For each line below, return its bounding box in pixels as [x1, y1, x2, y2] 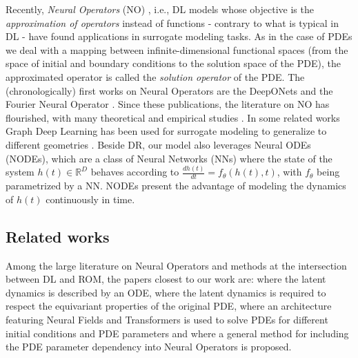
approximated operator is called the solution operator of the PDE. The [6, 69, 305, 84]
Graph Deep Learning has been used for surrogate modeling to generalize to [6, 124, 327, 138]
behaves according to [90, 164, 179, 179]
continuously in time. [46, 191, 135, 206]
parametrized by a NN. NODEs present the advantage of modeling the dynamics [6, 178, 346, 193]
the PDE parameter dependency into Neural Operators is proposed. [6, 339, 292, 354]
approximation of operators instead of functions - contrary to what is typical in [6, 15, 339, 30]
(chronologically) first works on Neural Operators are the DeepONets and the [6, 83, 333, 97]
